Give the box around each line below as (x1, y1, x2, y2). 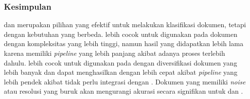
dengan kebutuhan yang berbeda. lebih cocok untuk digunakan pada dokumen (4, 29, 238, 39)
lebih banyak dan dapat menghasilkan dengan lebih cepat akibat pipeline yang (4, 67, 237, 77)
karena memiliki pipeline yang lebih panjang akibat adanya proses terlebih (4, 48, 225, 58)
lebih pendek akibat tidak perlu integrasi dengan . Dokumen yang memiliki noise (4, 76, 246, 86)
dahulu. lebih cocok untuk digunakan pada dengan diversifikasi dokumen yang (4, 57, 237, 67)
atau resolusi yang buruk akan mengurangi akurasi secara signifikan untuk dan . (4, 86, 243, 96)
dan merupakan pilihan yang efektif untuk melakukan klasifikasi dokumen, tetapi (4, 19, 246, 30)
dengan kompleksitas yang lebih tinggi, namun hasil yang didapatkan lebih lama (4, 38, 244, 49)
